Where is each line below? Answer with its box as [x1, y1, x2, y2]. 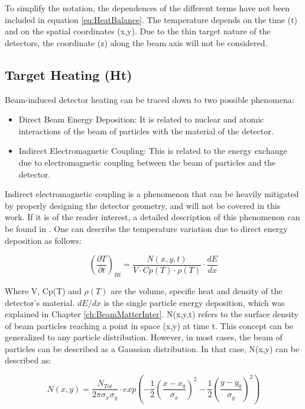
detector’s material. [5, 296, 75, 308]
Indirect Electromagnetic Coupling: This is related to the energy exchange [18, 144, 287, 157]
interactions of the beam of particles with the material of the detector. [18, 124, 274, 137]
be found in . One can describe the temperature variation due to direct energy [5, 222, 288, 234]
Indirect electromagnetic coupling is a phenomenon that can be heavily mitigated [5, 188, 299, 200]
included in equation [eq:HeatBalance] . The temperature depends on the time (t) [5, 13, 298, 25]
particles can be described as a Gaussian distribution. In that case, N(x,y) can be [5, 342, 300, 355]
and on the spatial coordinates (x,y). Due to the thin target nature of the [5, 25, 271, 37]
